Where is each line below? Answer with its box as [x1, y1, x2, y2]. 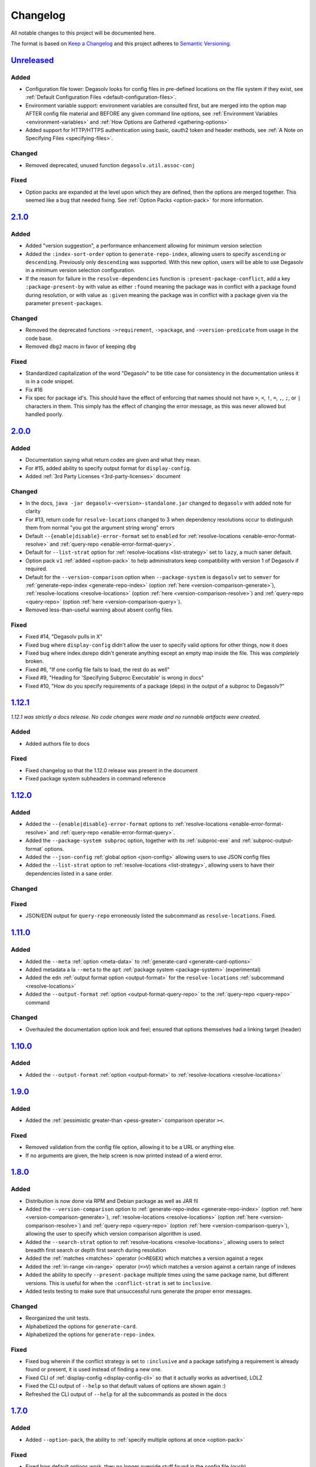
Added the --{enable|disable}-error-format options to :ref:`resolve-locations [25, 820, 228, 827]
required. [25, 565, 48, 572]
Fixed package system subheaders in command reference [25, 775, 166, 782]
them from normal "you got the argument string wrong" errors [25, 524, 175, 531]
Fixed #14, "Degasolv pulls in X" [25, 633, 102, 640]
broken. [25, 658, 44, 665]
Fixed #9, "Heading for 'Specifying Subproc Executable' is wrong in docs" [25, 674, 204, 681]
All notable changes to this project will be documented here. [11, 29, 156, 36]
